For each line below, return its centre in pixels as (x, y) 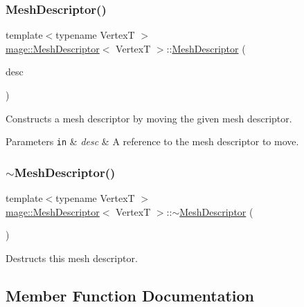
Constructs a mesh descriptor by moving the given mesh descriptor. (149, 118)
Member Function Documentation (130, 295)
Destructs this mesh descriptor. (72, 258)
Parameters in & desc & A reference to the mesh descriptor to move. (152, 141)
